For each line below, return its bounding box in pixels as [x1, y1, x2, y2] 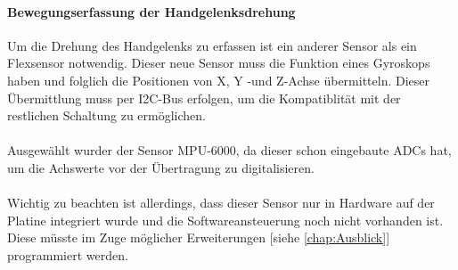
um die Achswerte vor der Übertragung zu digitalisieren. [7, 158, 315, 176]
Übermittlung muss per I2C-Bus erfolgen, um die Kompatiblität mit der [7, 88, 401, 107]
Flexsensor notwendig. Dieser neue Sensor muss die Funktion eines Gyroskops [7, 53, 430, 72]
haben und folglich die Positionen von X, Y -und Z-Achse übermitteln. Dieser [7, 70, 429, 89]
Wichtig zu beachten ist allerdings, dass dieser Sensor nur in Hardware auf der [7, 193, 435, 212]
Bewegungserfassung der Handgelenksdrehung [7, 2, 296, 20]
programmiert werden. [7, 245, 128, 264]
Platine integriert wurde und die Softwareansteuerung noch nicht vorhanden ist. [7, 210, 444, 229]
